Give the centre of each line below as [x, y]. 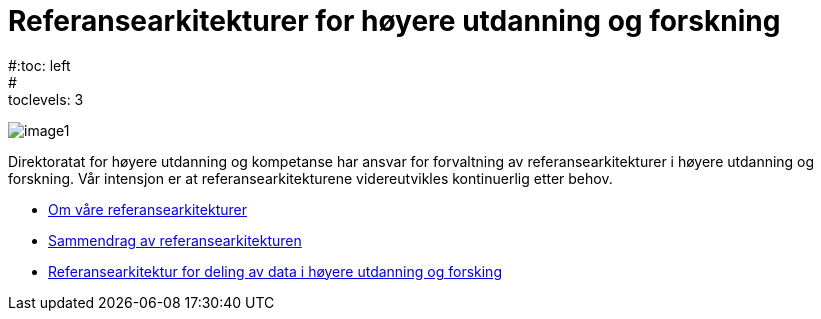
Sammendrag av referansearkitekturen [175, 240]
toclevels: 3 [46, 99]
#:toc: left [39, 65]
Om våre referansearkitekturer [147, 209]
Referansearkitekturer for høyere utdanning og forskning [394, 21]
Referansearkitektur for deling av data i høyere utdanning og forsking [275, 271]
